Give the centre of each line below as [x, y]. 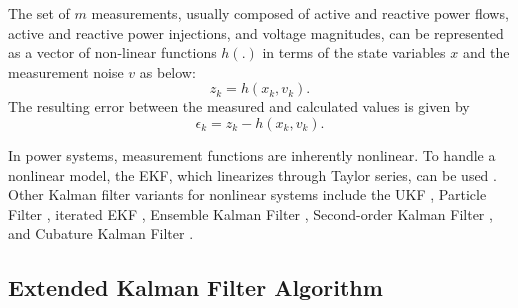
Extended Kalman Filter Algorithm [195, 287]
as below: [167, 71]
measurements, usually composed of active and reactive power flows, [300, 13]
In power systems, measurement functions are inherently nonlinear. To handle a [252, 154]
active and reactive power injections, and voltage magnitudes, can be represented [256, 32]
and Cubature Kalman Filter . [101, 233]
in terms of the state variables [354, 52]
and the [486, 52]
